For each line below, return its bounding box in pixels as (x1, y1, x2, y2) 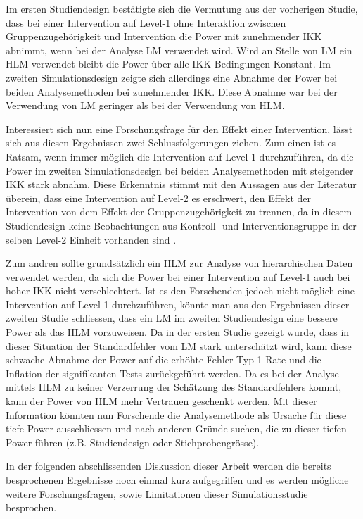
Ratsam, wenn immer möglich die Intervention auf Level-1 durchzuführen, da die (6, 149, 354, 163)
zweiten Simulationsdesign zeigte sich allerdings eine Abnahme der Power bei (6, 70, 338, 85)
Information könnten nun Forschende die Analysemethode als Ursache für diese (6, 407, 347, 422)
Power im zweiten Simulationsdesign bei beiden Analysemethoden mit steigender (6, 163, 354, 177)
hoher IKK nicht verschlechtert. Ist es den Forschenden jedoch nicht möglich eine (6, 283, 355, 298)
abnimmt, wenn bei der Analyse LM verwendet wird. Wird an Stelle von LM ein (6, 42, 352, 57)
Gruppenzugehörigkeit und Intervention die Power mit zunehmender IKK (6, 29, 322, 44)
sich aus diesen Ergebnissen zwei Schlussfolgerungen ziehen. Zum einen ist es (6, 135, 336, 150)
